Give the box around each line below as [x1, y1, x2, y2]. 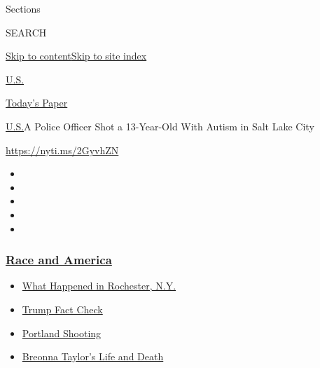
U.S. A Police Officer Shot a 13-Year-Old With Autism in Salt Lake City [6, 118, 314, 133]
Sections [6, 1, 41, 15]
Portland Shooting [22, 325, 102, 340]
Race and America [6, 251, 112, 268]
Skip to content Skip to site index [6, 48, 147, 63]
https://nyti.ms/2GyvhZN [6, 142, 119, 157]
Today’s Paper [6, 95, 68, 110]
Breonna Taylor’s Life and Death [22, 349, 164, 364]
